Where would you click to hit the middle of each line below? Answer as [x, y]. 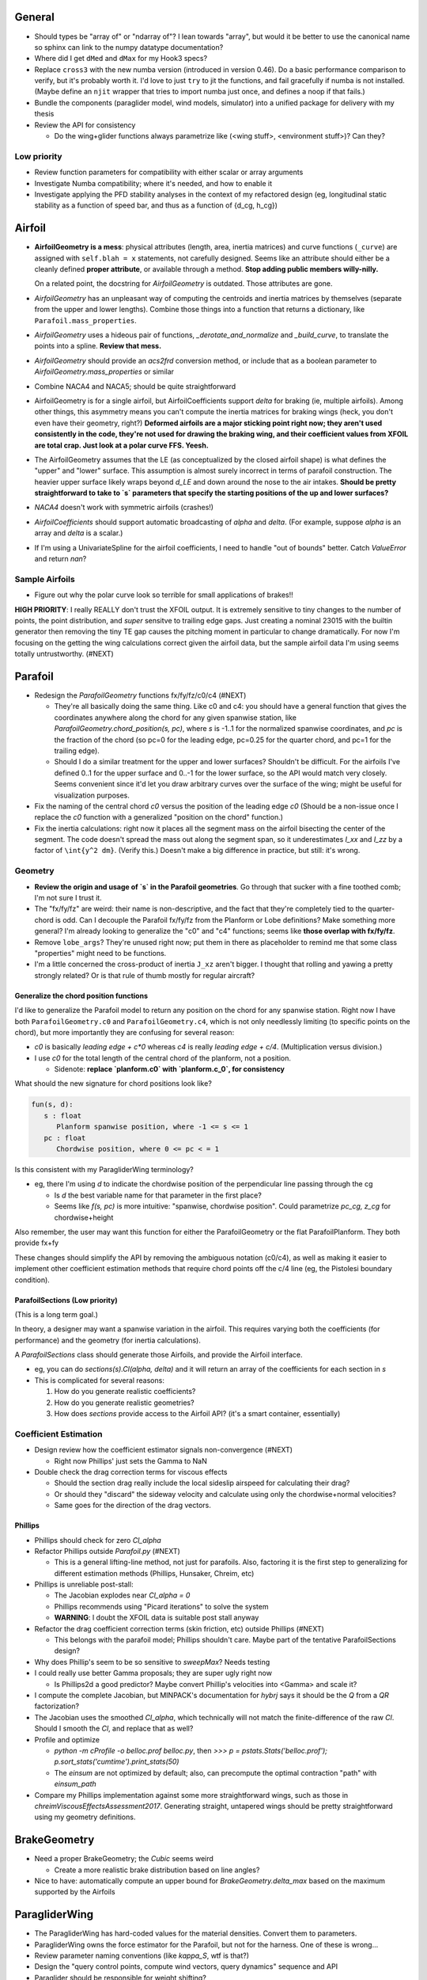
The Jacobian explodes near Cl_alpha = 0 [122, 1595]
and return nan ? [60, 559]
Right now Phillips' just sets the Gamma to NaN [130, 1460]
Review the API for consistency [85, 125]
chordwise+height [84, 1217]
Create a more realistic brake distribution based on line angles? [157, 1870]
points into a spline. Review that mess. [98, 346]
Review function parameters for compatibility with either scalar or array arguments [169, 172]
